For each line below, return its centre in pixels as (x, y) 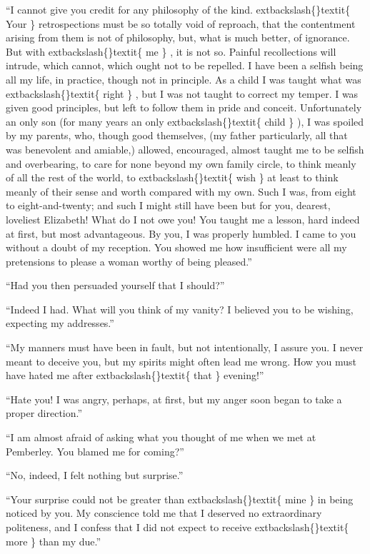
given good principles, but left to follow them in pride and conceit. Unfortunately (184, 107)
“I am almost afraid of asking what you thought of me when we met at (161, 437)
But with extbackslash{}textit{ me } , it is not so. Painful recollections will (171, 51)
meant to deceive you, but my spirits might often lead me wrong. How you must (181, 361)
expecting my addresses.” (60, 323)
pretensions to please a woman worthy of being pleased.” (129, 261)
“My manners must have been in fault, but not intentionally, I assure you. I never (185, 347)
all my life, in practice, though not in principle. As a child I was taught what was (184, 79)
